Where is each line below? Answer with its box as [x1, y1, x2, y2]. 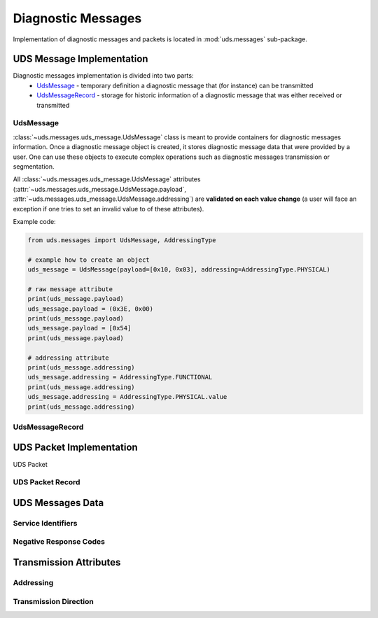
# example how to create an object [27, 255, 150, 264]
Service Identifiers [13, 518, 78, 528]
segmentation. [13, 162, 55, 171]
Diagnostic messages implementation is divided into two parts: [13, 71, 194, 80]
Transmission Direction [13, 596, 94, 606]
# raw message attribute [27, 285, 113, 293]
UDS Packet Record [13, 477, 80, 487]
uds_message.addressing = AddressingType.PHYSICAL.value [27, 393, 227, 401]
